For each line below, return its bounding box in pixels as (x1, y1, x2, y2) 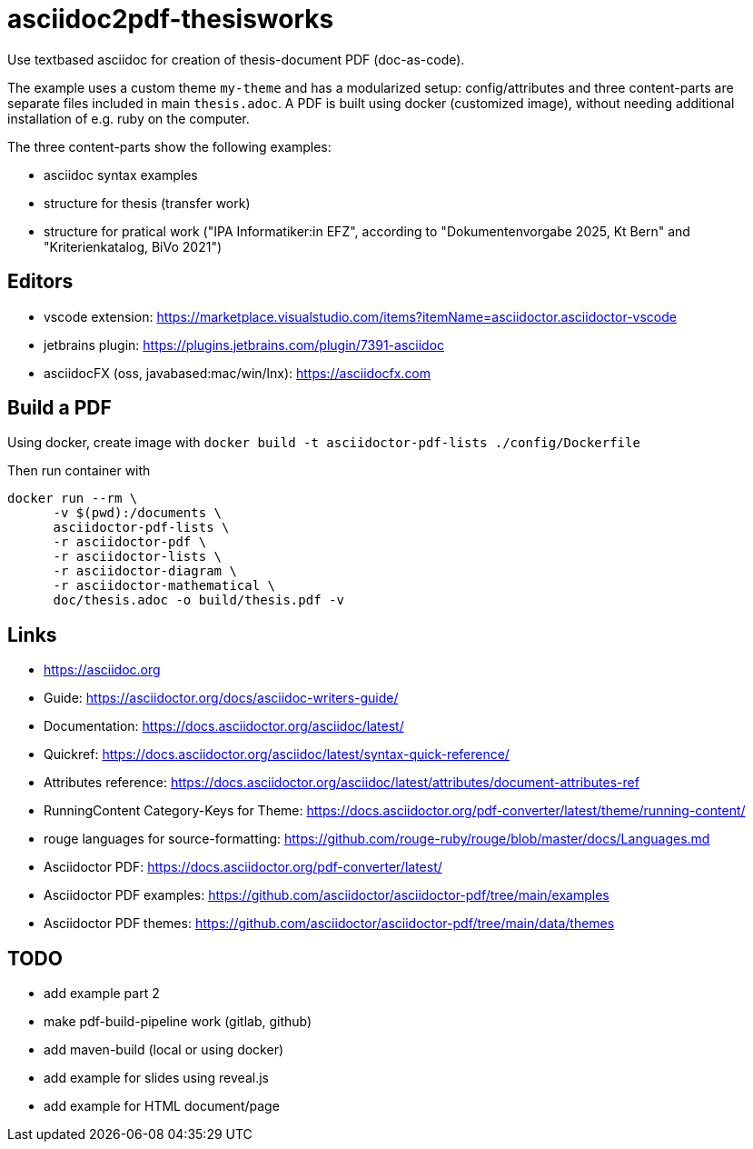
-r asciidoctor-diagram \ (53, 564, 237, 579)
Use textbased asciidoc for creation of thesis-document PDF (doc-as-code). (7, 51, 465, 67)
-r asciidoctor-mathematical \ (53, 578, 276, 594)
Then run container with (7, 463, 151, 479)
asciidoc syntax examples (44, 166, 198, 183)
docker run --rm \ (7, 491, 138, 506)
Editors (7, 270, 74, 294)
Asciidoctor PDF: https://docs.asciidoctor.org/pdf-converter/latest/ (44, 859, 442, 875)
